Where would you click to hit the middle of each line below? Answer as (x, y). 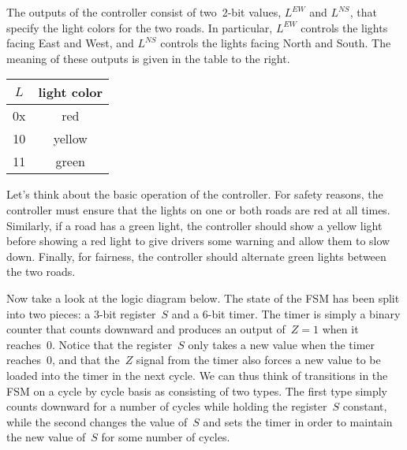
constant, (365, 406)
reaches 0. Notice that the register (90, 344)
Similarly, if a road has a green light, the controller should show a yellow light (194, 225)
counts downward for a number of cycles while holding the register (167, 406)
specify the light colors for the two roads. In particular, (140, 27)
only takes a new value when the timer (282, 344)
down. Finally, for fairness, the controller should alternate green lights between (196, 256)
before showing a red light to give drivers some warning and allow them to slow (198, 241)
